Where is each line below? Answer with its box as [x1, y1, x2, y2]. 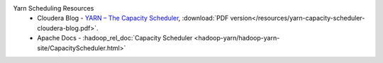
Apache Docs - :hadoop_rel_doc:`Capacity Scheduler [37, 34, 193, 42]
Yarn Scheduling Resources [13, 4, 94, 12]
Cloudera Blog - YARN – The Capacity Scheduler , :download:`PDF [37, 14, 229, 23]
